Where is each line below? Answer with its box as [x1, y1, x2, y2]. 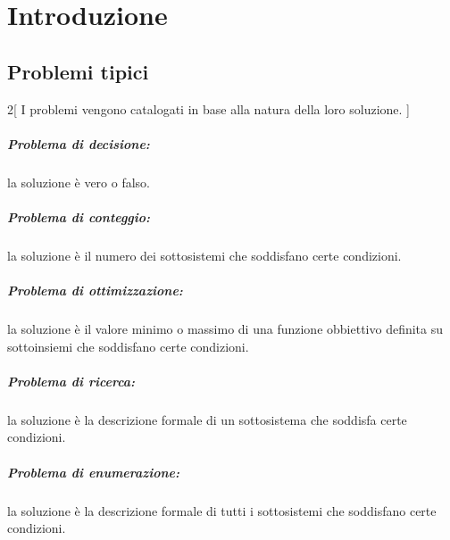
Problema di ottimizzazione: [7, 281, 183, 300]
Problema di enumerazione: [7, 462, 179, 481]
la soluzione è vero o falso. [7, 172, 151, 191]
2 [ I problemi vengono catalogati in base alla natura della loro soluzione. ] [7, 99, 411, 118]
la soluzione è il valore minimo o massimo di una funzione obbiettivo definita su [7, 320, 444, 338]
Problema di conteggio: [7, 207, 151, 226]
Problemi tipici [7, 57, 149, 85]
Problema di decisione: [7, 134, 150, 153]
